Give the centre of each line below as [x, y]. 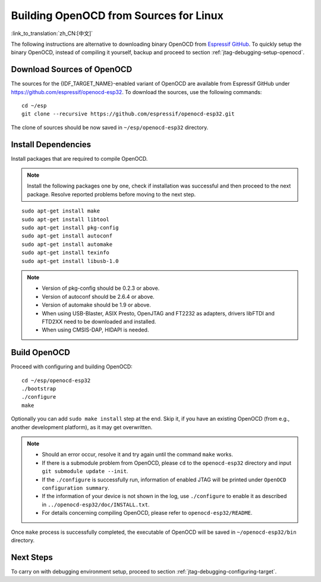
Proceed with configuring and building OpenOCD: [72, 367]
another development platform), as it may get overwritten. [82, 427]
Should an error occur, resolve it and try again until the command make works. [137, 455]
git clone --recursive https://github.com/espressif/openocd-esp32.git [128, 114]
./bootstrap [39, 389]
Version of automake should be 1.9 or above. [96, 305]
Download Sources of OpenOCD [72, 69]
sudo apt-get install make [61, 211]
